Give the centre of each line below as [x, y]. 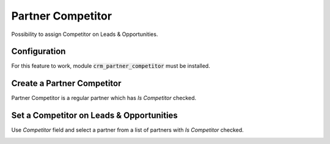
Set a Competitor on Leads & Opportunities [95, 116]
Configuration [38, 52]
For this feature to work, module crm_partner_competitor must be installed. [111, 66]
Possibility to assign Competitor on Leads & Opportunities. [85, 34]
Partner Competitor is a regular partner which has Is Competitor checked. [104, 98]
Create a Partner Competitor [66, 83]
